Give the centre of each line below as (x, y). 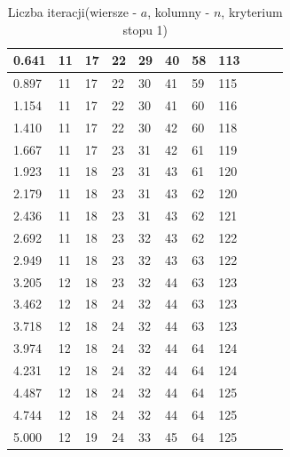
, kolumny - (179, 12)
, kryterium (252, 12)
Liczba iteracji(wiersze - (72, 12)
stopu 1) (145, 29)
